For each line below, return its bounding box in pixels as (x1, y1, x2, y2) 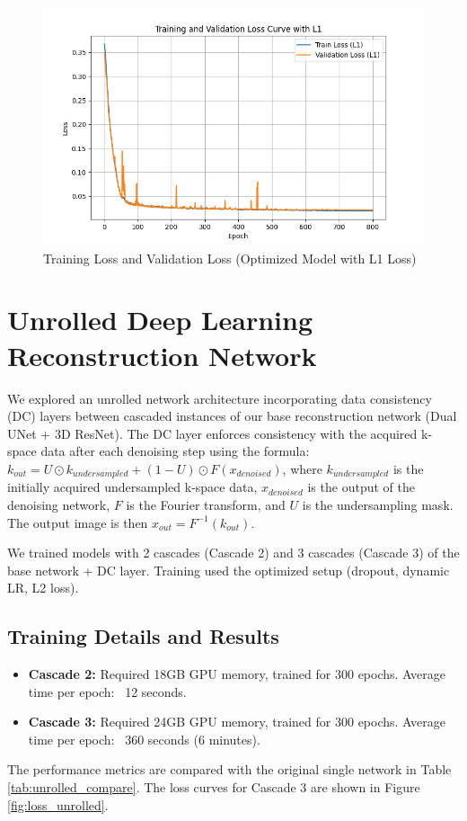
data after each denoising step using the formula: (40, 442, 310, 460)
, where (282, 459, 322, 477)
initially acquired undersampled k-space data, (7, 477, 258, 496)
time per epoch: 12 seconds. (28, 682, 187, 701)
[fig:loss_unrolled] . (7, 795, 109, 814)
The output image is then (7, 513, 148, 531)
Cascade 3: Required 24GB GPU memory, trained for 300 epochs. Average (28, 712, 445, 731)
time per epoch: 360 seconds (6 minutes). (28, 729, 260, 748)
